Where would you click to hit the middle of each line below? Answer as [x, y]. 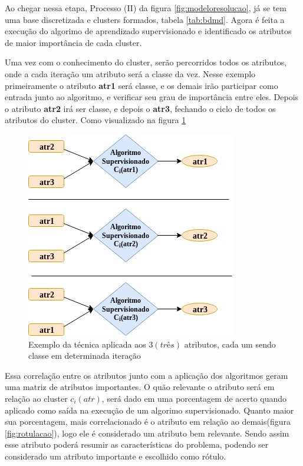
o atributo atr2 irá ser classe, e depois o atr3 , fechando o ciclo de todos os [140, 108]
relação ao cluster [36, 398]
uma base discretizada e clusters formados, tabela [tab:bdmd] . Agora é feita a [145, 19]
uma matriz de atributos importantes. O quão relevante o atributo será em [140, 387]
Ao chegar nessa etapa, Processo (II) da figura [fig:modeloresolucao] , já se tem [146, 8]
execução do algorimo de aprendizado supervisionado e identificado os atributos [148, 31]
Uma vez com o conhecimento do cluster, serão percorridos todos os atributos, [146, 62]
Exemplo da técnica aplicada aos [87, 344]
